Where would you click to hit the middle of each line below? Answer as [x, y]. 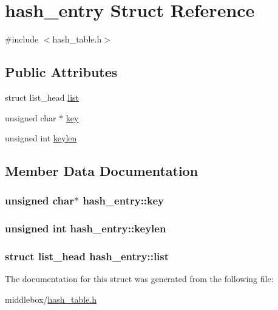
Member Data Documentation [102, 171]
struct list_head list [42, 97]
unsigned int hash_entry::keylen [86, 228]
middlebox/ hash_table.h [51, 299]
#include [22, 39]
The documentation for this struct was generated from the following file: [139, 279]
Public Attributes [61, 72]
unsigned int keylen [41, 138]
